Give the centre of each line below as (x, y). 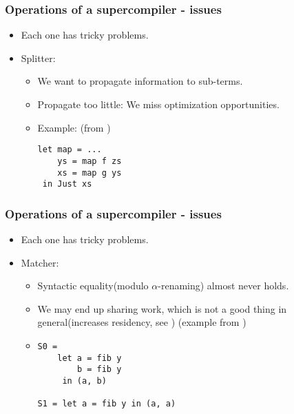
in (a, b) (84, 381)
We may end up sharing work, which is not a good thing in (162, 308)
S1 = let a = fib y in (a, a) (107, 404)
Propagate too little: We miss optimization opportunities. (158, 104)
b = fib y (99, 370)
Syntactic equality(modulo (93, 286)
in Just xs (67, 184)
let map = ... (70, 150)
